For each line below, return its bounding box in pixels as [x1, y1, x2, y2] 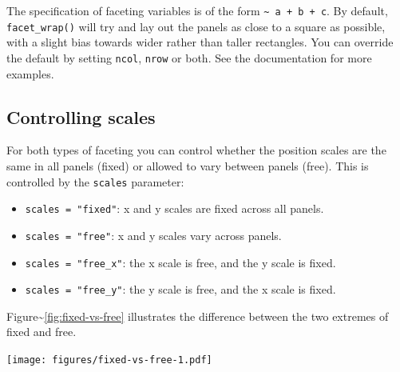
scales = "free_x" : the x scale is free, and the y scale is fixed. [25, 254, 336, 270]
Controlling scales [6, 104, 156, 129]
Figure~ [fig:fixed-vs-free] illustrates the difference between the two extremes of [6, 307, 389, 324]
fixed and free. [6, 323, 77, 340]
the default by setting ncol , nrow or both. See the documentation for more [6, 49, 372, 66]
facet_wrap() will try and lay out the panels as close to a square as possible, [6, 18, 386, 34]
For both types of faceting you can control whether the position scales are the [6, 142, 386, 158]
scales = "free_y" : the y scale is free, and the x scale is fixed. [25, 281, 336, 298]
